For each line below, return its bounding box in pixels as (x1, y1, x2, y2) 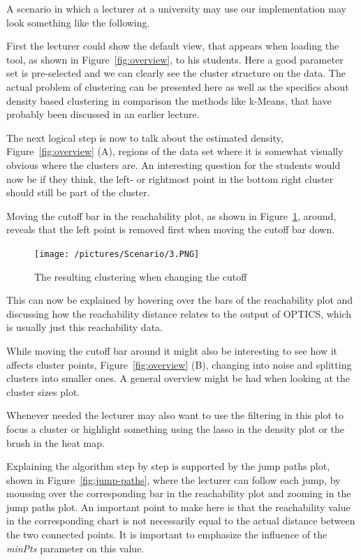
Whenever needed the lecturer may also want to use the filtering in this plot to (6, 408, 344, 422)
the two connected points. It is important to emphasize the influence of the (6, 527, 327, 542)
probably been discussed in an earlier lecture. (6, 107, 200, 121)
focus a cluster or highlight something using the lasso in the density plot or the (6, 421, 345, 436)
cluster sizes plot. (6, 384, 80, 399)
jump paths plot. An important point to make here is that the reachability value (6, 499, 351, 514)
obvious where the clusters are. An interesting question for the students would (6, 157, 341, 172)
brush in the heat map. (6, 435, 105, 450)
